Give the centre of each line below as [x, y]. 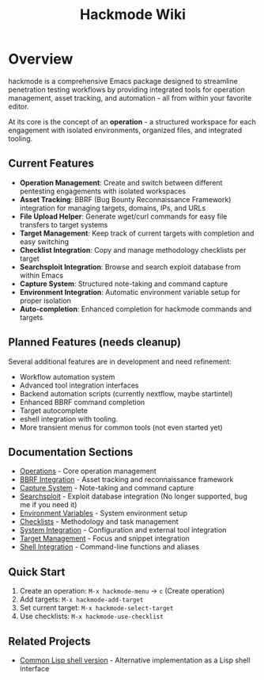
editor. [19, 106]
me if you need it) [48, 505]
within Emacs [41, 275]
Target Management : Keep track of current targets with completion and [137, 233]
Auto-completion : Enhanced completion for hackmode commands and [136, 309]
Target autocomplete [54, 411]
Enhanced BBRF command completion [82, 402]
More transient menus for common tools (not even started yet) [121, 427]
